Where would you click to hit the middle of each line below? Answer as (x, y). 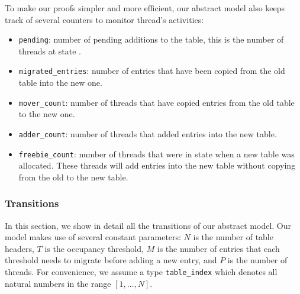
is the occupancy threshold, (94, 248)
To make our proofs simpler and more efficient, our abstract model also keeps (145, 8)
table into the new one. (60, 83)
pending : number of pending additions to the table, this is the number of (151, 39)
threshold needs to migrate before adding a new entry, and (111, 260)
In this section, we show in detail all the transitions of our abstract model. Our (148, 225)
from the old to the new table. (73, 177)
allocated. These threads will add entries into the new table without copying (157, 165)
